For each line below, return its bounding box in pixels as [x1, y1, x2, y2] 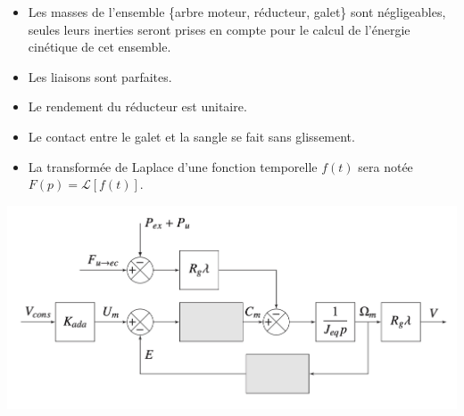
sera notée [358, 157, 413, 175]
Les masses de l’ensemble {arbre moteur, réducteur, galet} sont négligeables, [28, 3, 446, 20]
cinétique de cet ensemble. [28, 37, 171, 56]
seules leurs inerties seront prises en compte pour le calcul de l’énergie [28, 20, 410, 38]
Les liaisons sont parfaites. [28, 67, 172, 86]
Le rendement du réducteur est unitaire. [28, 97, 247, 116]
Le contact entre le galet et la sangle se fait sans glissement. [28, 126, 355, 145]
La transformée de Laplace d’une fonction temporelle [28, 157, 318, 175]
